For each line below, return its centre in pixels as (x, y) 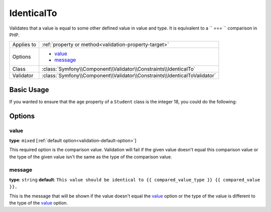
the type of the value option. (38, 203)
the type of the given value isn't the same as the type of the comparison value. (91, 157)
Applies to (24, 45)
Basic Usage (29, 89)
